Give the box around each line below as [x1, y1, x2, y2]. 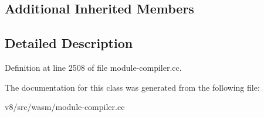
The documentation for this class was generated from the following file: [5, 81, 260, 93]
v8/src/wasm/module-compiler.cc [5, 101, 125, 113]
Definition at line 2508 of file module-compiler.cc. [5, 61, 182, 73]
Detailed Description [5, 34, 133, 52]
